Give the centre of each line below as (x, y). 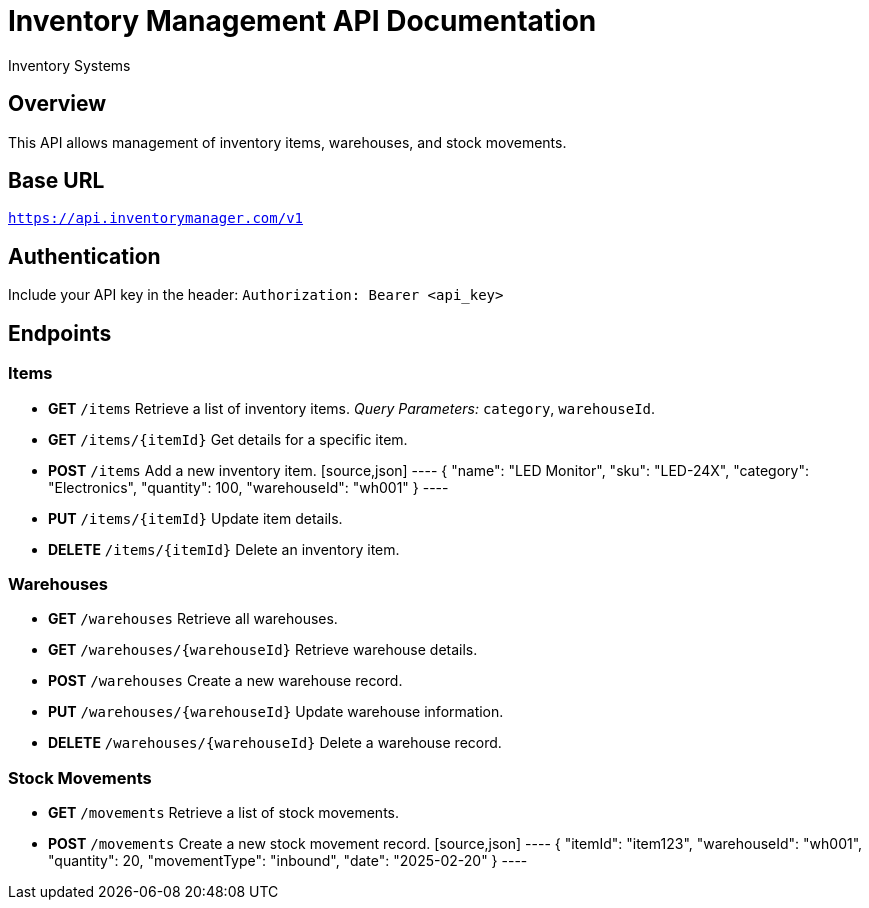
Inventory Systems (69, 65)
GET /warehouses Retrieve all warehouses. (193, 619)
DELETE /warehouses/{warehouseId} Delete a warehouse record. (275, 743)
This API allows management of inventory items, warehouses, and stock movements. (287, 142)
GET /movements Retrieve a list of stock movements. (224, 812)
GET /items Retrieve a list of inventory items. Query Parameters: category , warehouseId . (352, 408)
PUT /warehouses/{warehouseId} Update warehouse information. (276, 712)
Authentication (84, 256)
